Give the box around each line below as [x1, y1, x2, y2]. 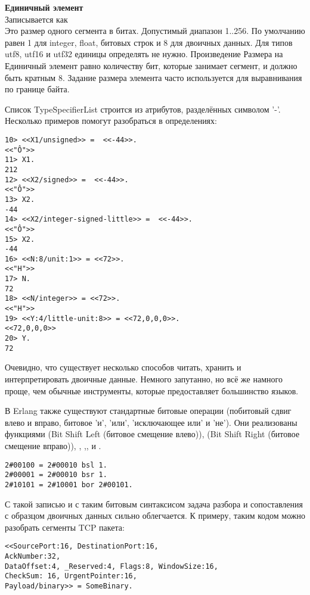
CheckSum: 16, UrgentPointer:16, [5, 572, 137, 581]
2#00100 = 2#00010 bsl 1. [5, 460, 107, 469]
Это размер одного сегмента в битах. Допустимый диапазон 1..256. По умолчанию [5, 24, 305, 37]
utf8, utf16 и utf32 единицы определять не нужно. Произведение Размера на [5, 48, 283, 60]
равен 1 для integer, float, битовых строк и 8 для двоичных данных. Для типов [5, 36, 293, 48]
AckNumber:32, [5, 552, 61, 560]
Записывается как [5, 13, 68, 25]
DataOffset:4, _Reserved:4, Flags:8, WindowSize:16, [5, 562, 218, 571]
